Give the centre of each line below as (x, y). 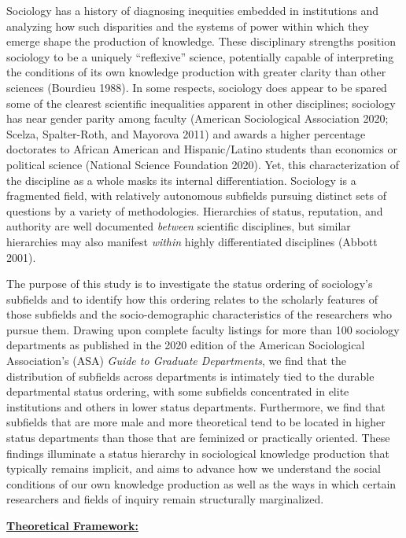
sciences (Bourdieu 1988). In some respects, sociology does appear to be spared (197, 87)
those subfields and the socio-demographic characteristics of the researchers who (199, 314)
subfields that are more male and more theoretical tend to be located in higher (196, 422)
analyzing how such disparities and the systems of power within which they (188, 26)
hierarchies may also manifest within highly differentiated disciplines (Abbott (192, 241)
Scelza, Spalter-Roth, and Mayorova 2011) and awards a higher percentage (186, 133)
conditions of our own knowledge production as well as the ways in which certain (201, 483)
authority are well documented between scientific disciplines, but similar (179, 226)
